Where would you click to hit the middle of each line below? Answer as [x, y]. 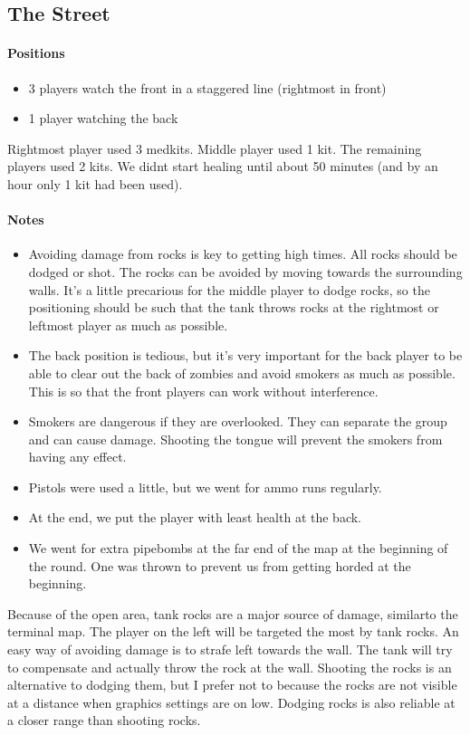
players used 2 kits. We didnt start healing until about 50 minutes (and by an [223, 166]
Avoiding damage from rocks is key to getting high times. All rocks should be [243, 254]
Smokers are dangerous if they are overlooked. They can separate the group [238, 421]
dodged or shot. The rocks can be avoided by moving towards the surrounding [245, 271]
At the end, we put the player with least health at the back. [195, 517]
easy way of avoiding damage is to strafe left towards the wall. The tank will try [230, 649]
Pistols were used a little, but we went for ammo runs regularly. [205, 487]
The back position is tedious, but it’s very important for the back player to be [245, 355]
